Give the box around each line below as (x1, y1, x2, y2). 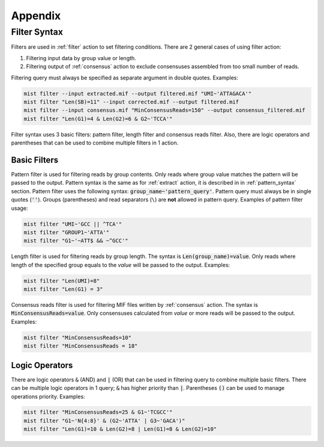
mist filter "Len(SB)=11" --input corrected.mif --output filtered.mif (23, 98, 239, 105)
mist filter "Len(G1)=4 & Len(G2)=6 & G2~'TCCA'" (23, 115, 173, 122)
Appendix (11, 9, 61, 22)
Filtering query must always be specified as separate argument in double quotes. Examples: (11, 74, 239, 81)
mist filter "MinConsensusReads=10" (23, 334, 132, 341)
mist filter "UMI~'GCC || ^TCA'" (23, 220, 122, 227)
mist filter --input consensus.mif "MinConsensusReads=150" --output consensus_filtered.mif (23, 107, 305, 114)
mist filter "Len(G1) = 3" (23, 286, 103, 293)
